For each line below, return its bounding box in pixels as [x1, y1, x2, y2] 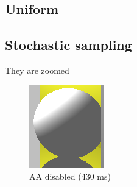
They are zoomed [5, 63, 69, 76]
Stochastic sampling [5, 35, 132, 54]
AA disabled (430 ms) [29, 170, 111, 183]
